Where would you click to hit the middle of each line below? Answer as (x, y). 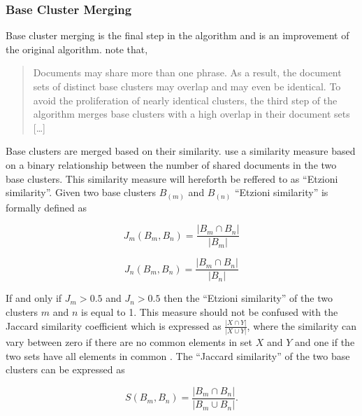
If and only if (34, 298)
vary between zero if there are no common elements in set (129, 342)
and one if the (325, 342)
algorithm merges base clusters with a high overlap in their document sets (191, 114)
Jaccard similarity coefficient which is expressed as (114, 325)
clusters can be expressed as (65, 369)
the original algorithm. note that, (77, 49)
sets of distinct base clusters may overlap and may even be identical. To (187, 86)
